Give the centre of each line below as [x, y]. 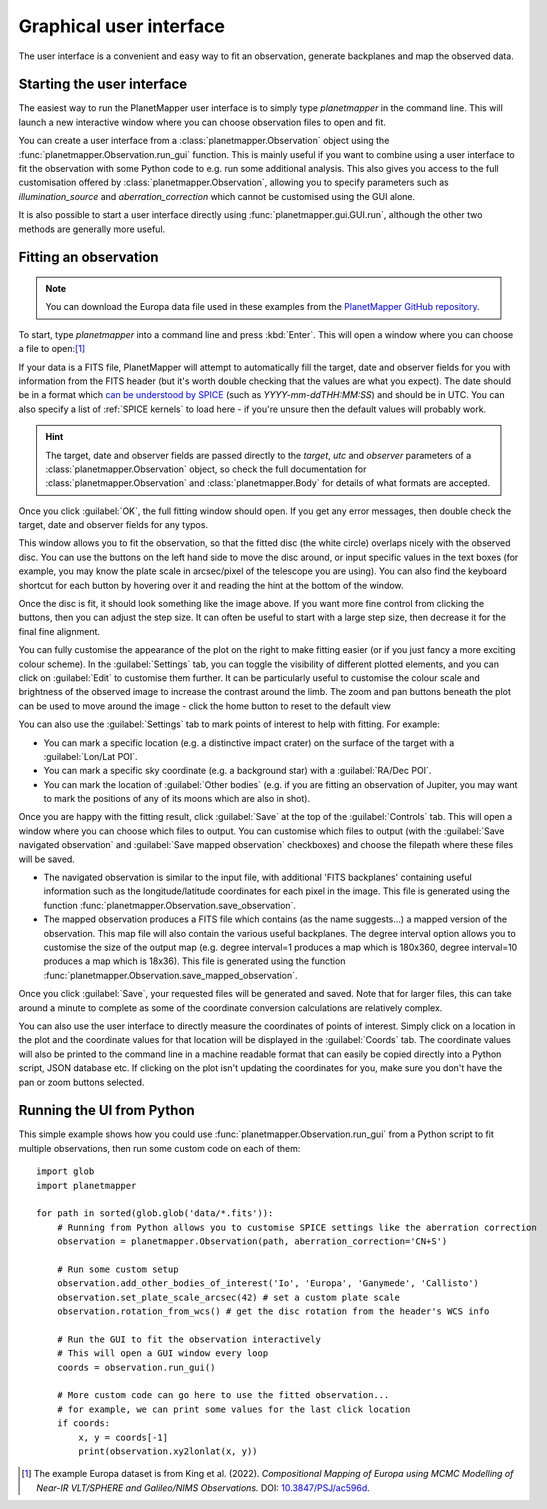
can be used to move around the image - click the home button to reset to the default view [205, 706]
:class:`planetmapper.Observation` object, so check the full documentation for [206, 469]
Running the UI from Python [106, 1110]
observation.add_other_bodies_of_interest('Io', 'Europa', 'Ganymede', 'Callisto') [268, 1283]
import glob [65, 1171]
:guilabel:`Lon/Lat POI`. [91, 756]
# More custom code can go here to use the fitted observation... [223, 1395]
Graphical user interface [121, 26]
